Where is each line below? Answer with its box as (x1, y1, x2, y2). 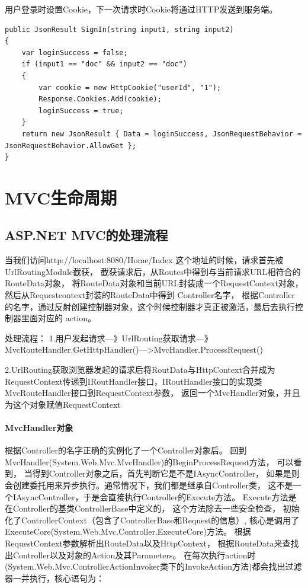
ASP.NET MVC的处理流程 (5, 226, 168, 244)
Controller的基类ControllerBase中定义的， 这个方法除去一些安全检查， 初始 (12, 502, 300, 514)
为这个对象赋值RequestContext (5, 398, 121, 410)
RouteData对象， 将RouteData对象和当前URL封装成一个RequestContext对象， (5, 277, 303, 289)
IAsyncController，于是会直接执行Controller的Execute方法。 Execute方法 (12, 490, 288, 503)
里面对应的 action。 (21, 312, 96, 324)
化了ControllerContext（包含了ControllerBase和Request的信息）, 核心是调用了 (5, 513, 299, 526)
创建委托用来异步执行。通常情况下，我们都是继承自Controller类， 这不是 (12, 479, 293, 491)
